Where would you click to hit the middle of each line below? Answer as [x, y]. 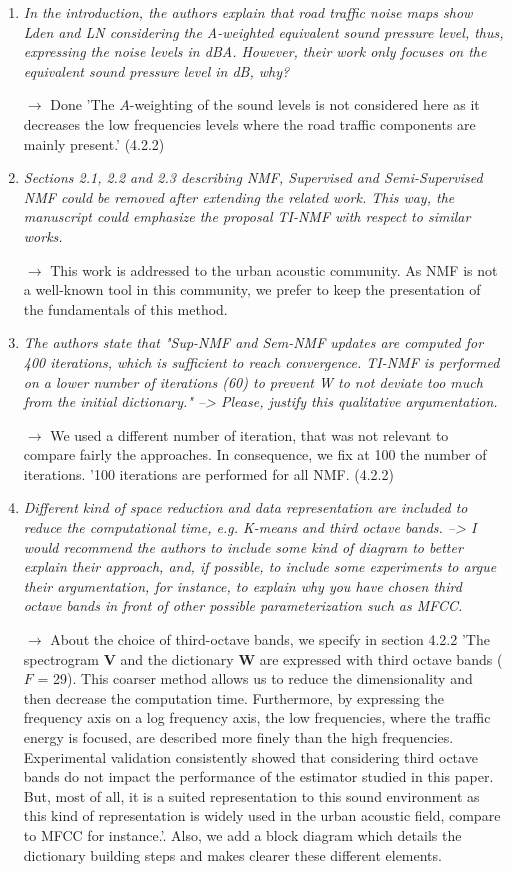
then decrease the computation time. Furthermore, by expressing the [234, 697]
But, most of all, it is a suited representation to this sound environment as [251, 795]
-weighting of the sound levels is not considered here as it [304, 104]
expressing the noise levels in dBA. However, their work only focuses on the [255, 51]
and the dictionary [177, 658]
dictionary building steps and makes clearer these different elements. [232, 854]
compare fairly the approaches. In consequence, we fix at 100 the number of [255, 454]
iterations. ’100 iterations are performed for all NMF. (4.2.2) [208, 473]
